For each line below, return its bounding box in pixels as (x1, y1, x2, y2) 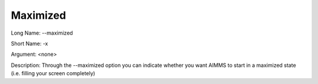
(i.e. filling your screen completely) (11, 70, 95, 77)
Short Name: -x (11, 40, 48, 47)
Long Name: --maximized (11, 29, 73, 36)
